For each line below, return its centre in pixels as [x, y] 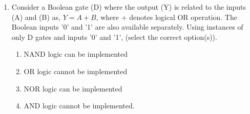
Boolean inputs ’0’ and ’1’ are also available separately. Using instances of [127, 27]
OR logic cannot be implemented [76, 71]
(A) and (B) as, [36, 17]
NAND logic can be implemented [76, 54]
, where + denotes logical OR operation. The [166, 17]
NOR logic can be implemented [73, 88]
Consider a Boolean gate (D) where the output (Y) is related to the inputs [129, 7]
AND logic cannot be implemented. [79, 106]
